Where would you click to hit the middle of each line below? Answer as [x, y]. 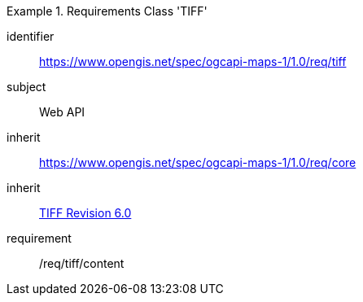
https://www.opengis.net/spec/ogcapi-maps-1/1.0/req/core [198, 162]
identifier [31, 36]
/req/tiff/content [82, 263]
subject [26, 87]
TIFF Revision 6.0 [85, 213]
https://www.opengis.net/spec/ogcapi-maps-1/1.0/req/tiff [193, 61]
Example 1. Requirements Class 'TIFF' [107, 11]
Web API [62, 112]
